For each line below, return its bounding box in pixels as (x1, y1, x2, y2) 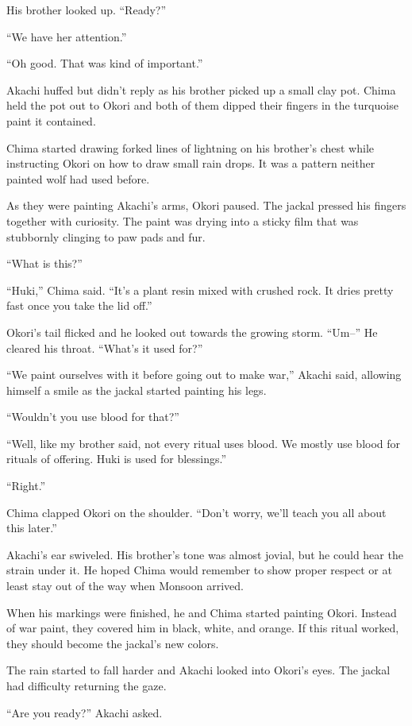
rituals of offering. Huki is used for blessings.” (6, 450, 227, 467)
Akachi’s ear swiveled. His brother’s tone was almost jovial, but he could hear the (6, 546, 403, 562)
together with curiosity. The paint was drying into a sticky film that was (6, 212, 359, 229)
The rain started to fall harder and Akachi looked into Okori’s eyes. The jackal (6, 662, 391, 678)
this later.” (6, 519, 57, 536)
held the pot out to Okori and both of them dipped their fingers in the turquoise (6, 97, 399, 114)
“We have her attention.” (6, 28, 127, 44)
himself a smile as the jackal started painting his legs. (6, 381, 267, 398)
